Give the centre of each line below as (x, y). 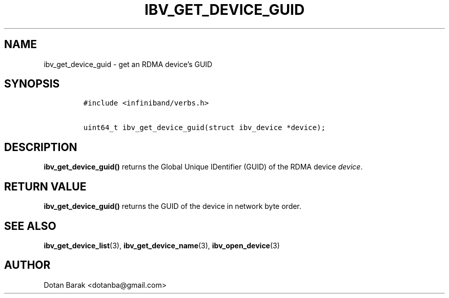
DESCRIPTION (41, 147)
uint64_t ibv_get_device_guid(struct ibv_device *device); (204, 128)
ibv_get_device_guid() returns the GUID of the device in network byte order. (172, 206)
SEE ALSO (30, 226)
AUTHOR (27, 265)
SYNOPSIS (32, 84)
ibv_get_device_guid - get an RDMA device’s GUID (128, 64)
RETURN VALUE (45, 186)
